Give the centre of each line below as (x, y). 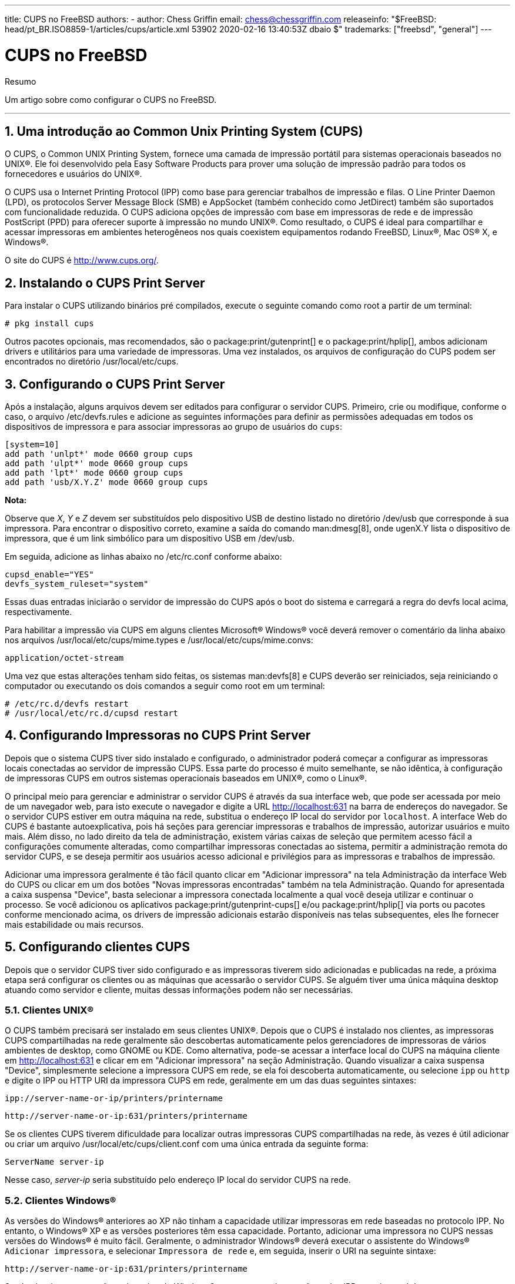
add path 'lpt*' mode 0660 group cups (94, 473)
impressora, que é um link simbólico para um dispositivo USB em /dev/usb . (150, 539)
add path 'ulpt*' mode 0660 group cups (96, 464)
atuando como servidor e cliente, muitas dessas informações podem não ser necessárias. (179, 989)
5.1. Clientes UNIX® (49, 1010)
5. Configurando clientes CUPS (97, 947)
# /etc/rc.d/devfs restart (67, 704)
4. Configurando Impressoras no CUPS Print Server (158, 735)
